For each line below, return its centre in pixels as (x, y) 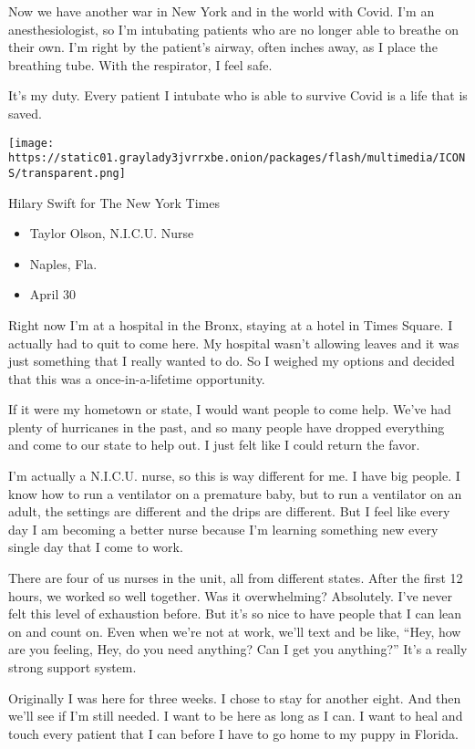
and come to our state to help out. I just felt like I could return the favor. (214, 445)
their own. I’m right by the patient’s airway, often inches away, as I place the (223, 47)
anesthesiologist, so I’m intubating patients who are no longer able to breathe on (234, 29)
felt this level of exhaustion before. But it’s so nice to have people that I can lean (235, 614)
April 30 (53, 294)
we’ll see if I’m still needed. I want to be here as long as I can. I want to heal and (236, 716)
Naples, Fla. (63, 263)
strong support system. (72, 667)
